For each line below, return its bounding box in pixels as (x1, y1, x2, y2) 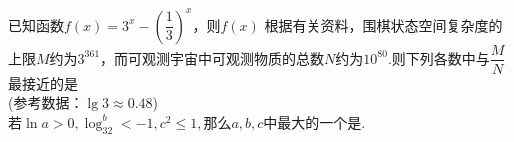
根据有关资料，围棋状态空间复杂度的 (264, 14, 503, 35)
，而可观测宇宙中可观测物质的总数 (100, 47, 325, 68)
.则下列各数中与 (387, 47, 490, 68)
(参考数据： (8, 92, 84, 113)
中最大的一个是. (263, 111, 366, 132)
